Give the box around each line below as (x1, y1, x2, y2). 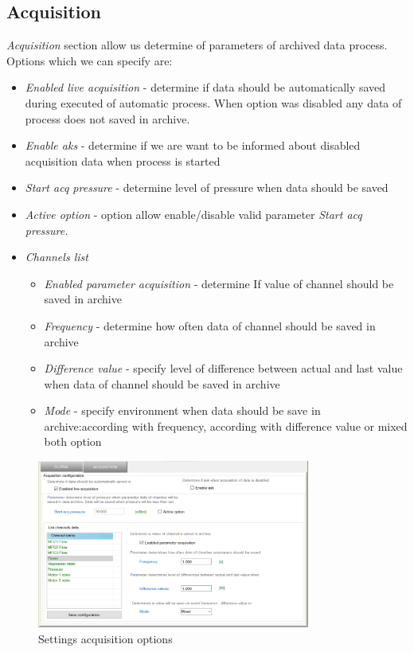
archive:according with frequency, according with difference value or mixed (44, 417, 408, 434)
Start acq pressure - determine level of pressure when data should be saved (25, 179, 389, 196)
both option (44, 433, 102, 450)
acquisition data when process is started (25, 152, 221, 169)
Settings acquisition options (38, 630, 173, 646)
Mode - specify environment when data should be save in (44, 402, 321, 419)
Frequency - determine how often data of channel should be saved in (44, 317, 376, 334)
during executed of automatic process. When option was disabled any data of (25, 94, 402, 111)
